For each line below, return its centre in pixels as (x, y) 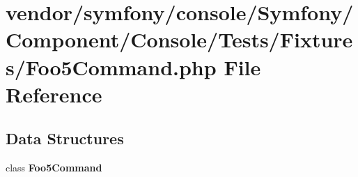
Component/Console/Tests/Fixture (179, 39)
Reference (54, 94)
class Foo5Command (54, 168)
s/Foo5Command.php (111, 67)
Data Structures (65, 138)
